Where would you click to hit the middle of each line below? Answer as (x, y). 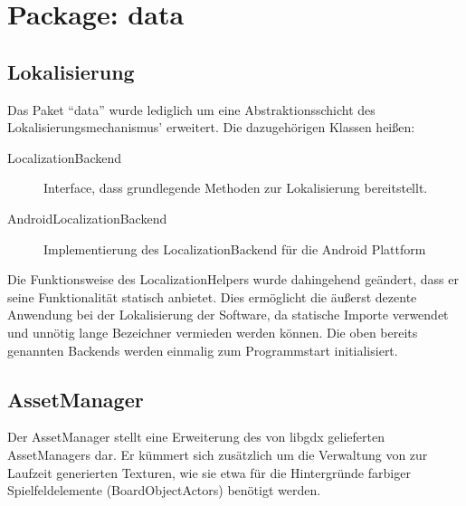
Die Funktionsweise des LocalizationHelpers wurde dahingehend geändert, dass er (233, 279)
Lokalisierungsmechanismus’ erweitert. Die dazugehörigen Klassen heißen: (211, 127)
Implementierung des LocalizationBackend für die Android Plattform (235, 248)
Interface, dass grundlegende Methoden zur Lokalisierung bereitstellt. (236, 188)
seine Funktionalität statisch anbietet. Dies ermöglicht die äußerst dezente (212, 296)
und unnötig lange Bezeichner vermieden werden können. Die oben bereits (213, 332)
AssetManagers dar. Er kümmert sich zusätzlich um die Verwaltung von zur (218, 454)
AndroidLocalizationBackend (87, 218)
